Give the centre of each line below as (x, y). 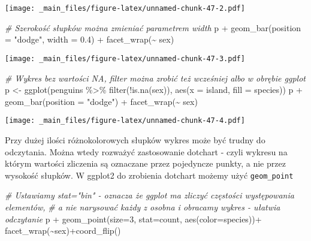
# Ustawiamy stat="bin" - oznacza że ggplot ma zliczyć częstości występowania (150, 195)
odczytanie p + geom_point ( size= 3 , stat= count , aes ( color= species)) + (133, 219)
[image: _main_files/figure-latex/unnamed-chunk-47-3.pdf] (125, 58)
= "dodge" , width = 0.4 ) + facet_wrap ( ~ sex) (90, 39)
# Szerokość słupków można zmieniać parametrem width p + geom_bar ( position (153, 27)
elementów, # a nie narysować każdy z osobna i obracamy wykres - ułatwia (143, 207)
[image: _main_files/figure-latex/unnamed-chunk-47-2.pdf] (125, 8)
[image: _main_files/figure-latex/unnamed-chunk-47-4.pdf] (125, 121)
